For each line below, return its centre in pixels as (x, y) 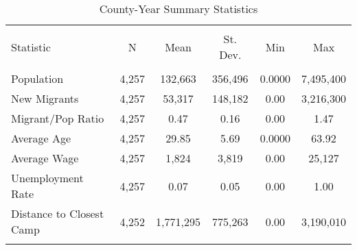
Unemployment (47, 178)
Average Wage (45, 158)
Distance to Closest (58, 213)
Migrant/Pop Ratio (58, 118)
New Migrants (45, 98)
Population (37, 78)
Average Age (41, 138)
